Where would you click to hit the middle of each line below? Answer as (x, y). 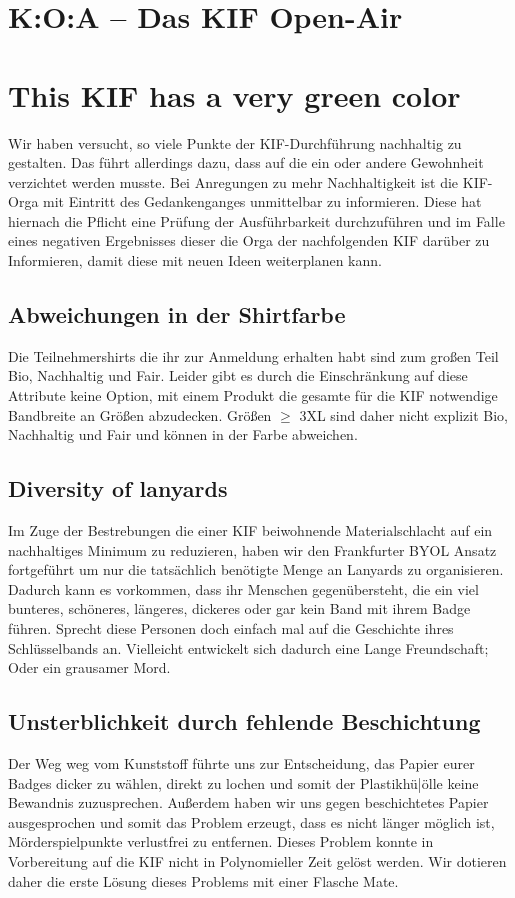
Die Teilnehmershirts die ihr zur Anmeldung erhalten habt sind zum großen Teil (253, 355)
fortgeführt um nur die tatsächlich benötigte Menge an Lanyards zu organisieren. (256, 569)
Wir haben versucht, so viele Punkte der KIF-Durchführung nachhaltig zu (235, 142)
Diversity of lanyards (118, 488)
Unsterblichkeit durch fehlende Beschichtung (244, 721)
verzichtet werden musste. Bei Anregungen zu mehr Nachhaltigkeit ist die (233, 181)
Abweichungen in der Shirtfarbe (177, 314)
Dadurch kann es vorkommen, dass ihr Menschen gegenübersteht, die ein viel (243, 588)
